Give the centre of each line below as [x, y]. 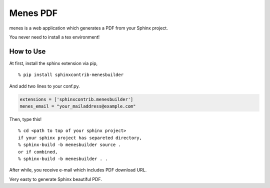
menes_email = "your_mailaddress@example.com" [78, 106]
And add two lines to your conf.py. [44, 86]
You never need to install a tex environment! [54, 37]
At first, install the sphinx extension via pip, [53, 63]
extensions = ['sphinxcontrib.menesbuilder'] [76, 99]
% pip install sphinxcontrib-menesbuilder [71, 75]
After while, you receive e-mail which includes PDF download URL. [78, 170]
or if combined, [38, 152]
